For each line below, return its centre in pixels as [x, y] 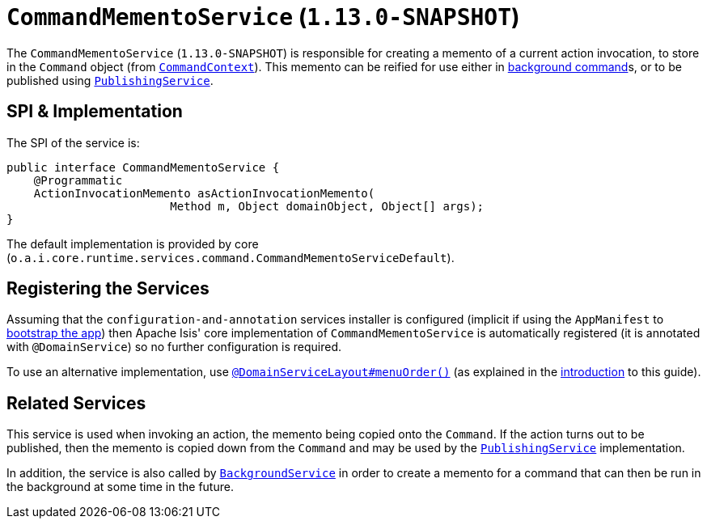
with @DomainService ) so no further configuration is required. [174, 347]
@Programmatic [78, 180]
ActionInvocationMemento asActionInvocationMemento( [204, 193]
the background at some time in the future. [120, 487]
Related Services [76, 403]
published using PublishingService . [110, 80]
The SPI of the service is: [73, 142]
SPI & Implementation [95, 112]
